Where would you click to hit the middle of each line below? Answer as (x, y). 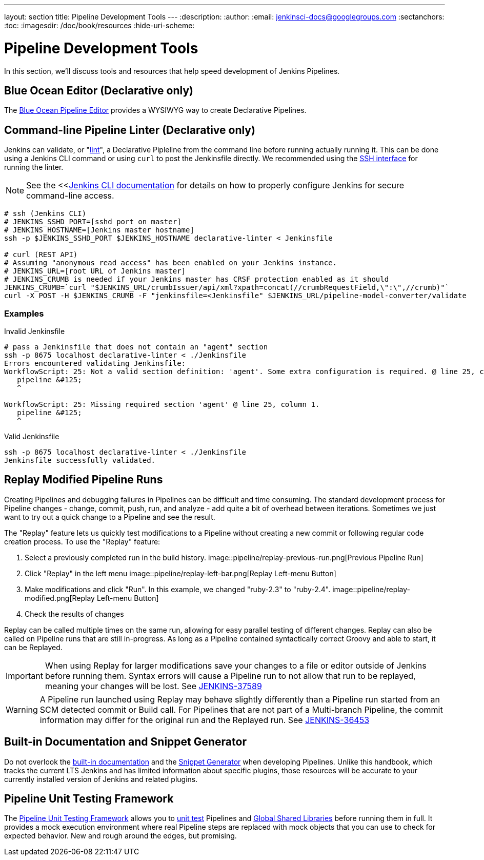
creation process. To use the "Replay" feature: (82, 541)
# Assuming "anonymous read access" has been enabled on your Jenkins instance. (171, 263)
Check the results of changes (74, 614)
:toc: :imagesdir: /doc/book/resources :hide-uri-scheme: (99, 25)
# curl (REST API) (41, 255)
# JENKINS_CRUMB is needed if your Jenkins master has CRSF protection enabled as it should (197, 279)
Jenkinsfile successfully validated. (80, 460)
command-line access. (70, 196)
